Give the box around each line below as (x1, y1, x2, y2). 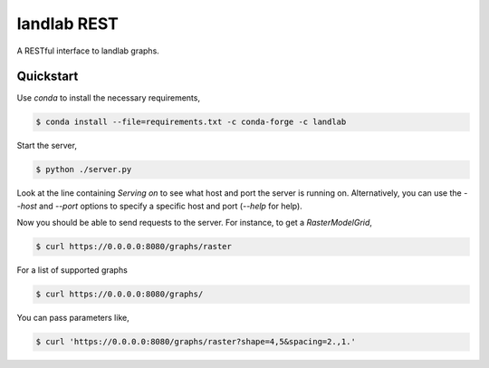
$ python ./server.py (35, 164, 132, 175)
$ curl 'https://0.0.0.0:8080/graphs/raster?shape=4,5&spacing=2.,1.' (35, 336, 357, 347)
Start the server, (16, 140, 77, 151)
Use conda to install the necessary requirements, (16, 92, 201, 103)
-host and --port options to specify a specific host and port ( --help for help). (16, 200, 302, 211)
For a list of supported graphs (16, 265, 129, 276)
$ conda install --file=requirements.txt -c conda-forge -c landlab (35, 117, 347, 127)
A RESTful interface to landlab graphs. (16, 45, 160, 56)
